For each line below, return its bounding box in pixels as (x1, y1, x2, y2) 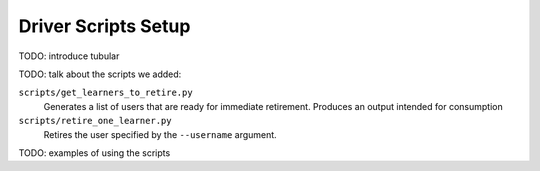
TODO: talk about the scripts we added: (18, 68, 182, 80)
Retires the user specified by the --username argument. (43, 128, 277, 140)
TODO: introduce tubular (18, 50, 120, 62)
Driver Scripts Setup (18, 15, 191, 37)
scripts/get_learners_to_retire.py (18, 87, 194, 99)
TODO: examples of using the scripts (18, 146, 171, 159)
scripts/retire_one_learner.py (18, 115, 172, 127)
